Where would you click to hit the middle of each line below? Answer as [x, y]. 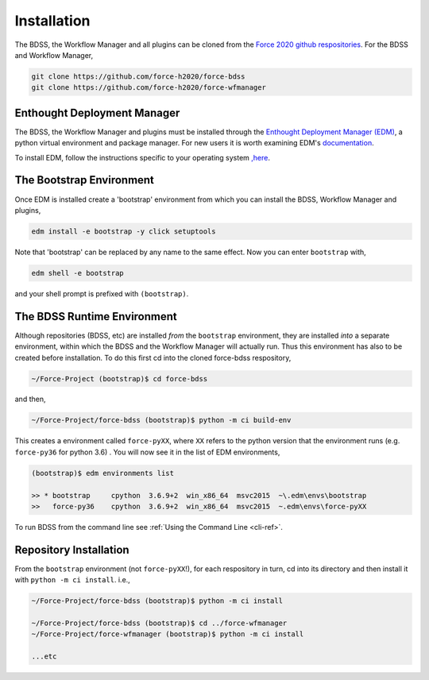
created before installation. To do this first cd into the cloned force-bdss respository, [153, 357]
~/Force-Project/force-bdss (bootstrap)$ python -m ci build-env [161, 420]
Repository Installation [72, 549]
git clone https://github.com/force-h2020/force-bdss [138, 76]
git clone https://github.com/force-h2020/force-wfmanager [149, 88]
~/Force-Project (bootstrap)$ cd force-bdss [120, 379]
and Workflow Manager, [54, 55]
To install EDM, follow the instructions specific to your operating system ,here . [142, 157]
